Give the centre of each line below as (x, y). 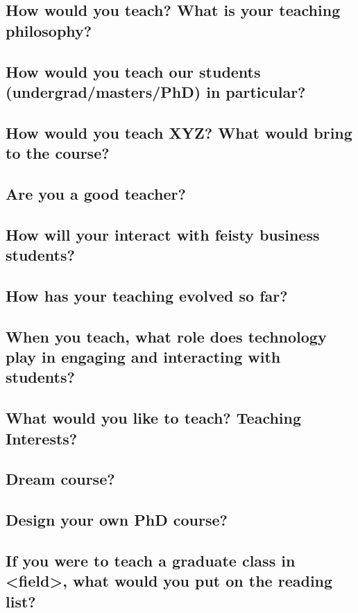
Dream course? (60, 479)
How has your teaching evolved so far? (147, 295)
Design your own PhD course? (117, 520)
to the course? (58, 153)
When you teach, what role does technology (166, 336)
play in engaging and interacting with (143, 357)
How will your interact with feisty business (163, 234)
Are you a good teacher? (96, 193)
